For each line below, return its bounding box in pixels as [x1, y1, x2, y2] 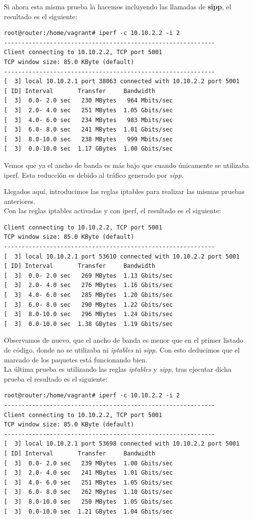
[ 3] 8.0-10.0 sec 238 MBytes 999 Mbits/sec [4, 135, 173, 143]
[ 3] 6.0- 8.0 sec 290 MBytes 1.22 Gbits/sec [4, 301, 173, 308]
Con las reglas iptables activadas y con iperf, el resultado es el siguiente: [4, 205, 222, 216]
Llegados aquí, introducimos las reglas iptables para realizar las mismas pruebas [4, 186, 245, 196]
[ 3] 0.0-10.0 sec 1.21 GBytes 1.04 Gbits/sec [4, 508, 173, 515]
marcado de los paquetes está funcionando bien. [4, 354, 147, 364]
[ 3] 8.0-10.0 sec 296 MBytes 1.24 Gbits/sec [4, 311, 173, 318]
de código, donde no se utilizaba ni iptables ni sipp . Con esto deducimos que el [4, 345, 240, 355]
